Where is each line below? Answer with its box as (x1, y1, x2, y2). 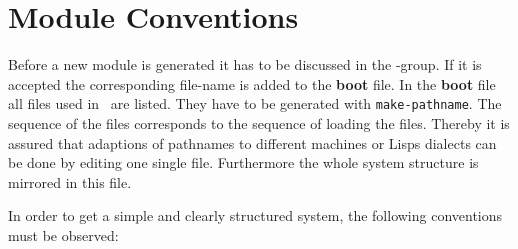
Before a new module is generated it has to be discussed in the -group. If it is (8, 54, 482, 75)
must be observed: (8, 224, 119, 245)
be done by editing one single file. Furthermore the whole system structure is (8, 152, 479, 173)
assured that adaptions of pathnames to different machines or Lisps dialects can (8, 132, 497, 153)
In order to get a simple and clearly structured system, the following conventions (8, 205, 503, 226)
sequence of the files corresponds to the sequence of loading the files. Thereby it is (8, 112, 510, 133)
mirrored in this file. (8, 171, 132, 192)
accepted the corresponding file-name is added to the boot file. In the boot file (8, 73, 496, 94)
